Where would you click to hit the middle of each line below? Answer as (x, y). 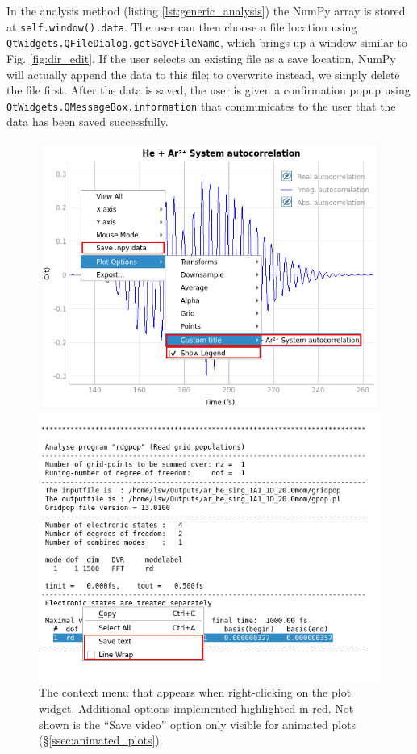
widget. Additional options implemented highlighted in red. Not (196, 708)
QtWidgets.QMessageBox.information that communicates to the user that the (201, 105)
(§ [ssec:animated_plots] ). (101, 740)
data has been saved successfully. (88, 121)
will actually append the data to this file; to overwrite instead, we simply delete (203, 74)
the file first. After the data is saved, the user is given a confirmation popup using (208, 90)
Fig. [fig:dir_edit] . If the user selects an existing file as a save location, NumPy (201, 58)
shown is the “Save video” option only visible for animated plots (198, 724)
